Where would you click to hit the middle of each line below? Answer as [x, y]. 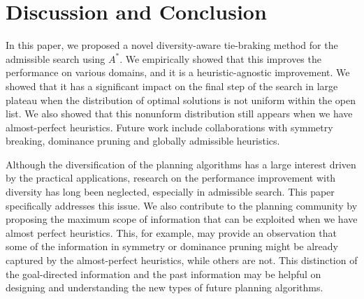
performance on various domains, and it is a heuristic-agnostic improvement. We [178, 72]
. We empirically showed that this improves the [220, 58]
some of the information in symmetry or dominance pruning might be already [172, 246]
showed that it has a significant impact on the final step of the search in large [172, 86]
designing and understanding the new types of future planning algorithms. [165, 287]
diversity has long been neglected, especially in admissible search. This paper [170, 192]
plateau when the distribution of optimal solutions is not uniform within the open [181, 100]
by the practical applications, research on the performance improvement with [171, 178]
